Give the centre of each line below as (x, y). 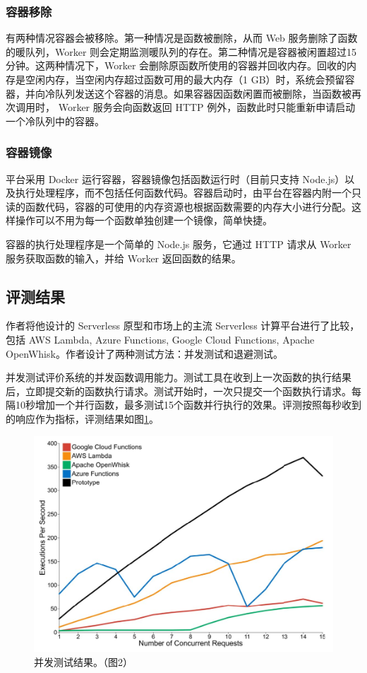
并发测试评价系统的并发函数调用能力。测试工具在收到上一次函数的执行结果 (179, 377)
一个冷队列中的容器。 (55, 121)
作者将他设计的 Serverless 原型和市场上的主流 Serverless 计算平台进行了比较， (183, 326)
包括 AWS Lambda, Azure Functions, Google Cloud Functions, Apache (160, 339)
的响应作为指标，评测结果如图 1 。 (82, 418)
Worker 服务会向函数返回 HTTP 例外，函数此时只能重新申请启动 (207, 107)
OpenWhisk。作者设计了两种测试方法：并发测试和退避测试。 (144, 353)
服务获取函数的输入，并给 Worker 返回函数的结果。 (124, 258)
